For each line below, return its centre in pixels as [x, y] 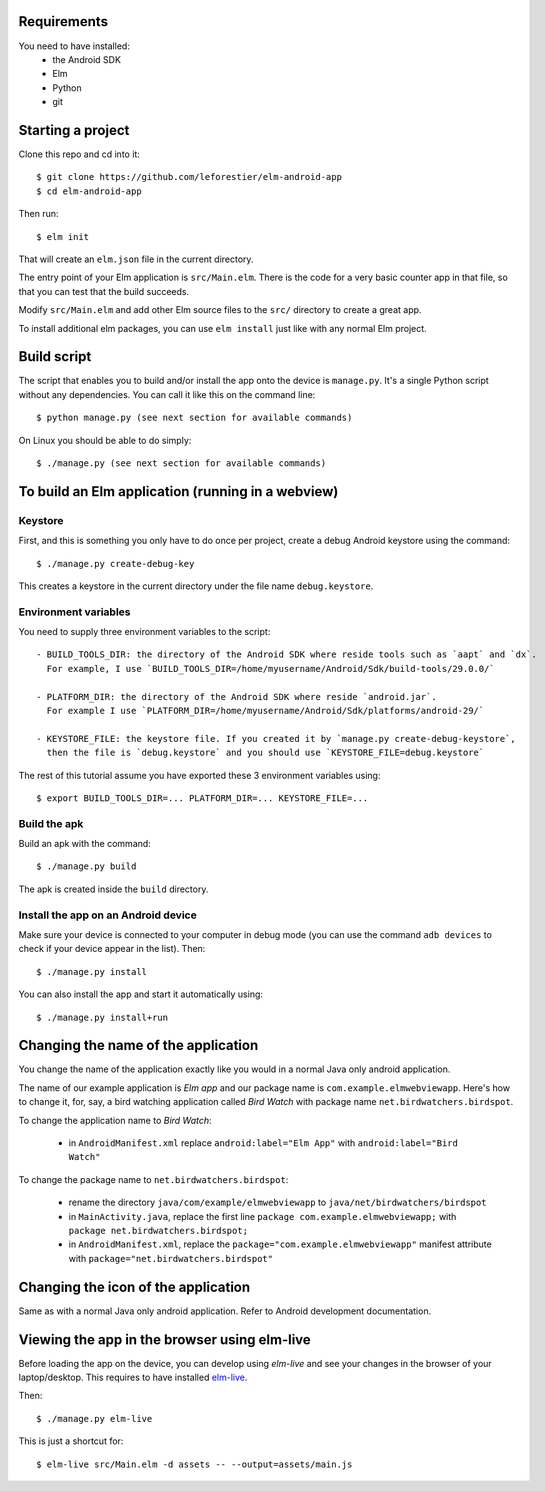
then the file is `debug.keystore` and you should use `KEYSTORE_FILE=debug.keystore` [265, 753]
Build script [55, 356]
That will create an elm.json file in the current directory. [136, 259]
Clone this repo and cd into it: [79, 154]
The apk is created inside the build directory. [113, 889]
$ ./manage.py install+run [102, 1017]
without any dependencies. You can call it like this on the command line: [167, 394]
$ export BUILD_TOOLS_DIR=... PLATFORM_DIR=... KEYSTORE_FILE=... [202, 798]
